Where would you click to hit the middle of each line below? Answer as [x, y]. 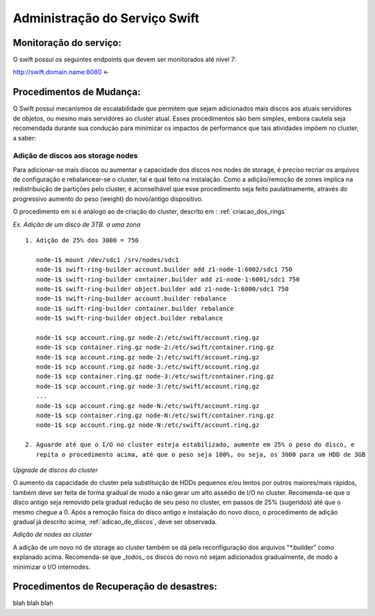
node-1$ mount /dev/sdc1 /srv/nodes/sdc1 [108, 260]
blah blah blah [33, 603]
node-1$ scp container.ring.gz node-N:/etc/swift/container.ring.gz [155, 416]
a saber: [25, 138]
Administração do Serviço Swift [106, 18]
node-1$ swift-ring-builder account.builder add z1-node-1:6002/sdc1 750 [164, 270]
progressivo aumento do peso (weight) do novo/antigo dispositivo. [108, 199]
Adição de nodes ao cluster [52, 535]
